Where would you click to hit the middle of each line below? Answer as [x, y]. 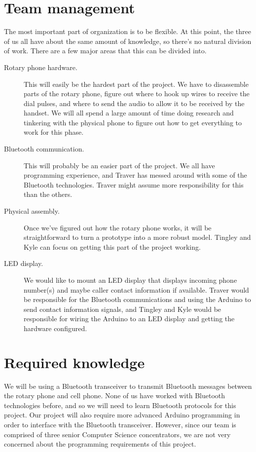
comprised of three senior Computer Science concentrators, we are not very [117, 434]
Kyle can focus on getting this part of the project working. [112, 246]
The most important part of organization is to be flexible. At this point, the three [128, 31]
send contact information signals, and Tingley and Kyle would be [123, 309]
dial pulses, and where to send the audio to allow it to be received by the [134, 103]
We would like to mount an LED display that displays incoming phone [130, 280]
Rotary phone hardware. [41, 67]
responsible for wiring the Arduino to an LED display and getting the [129, 319]
